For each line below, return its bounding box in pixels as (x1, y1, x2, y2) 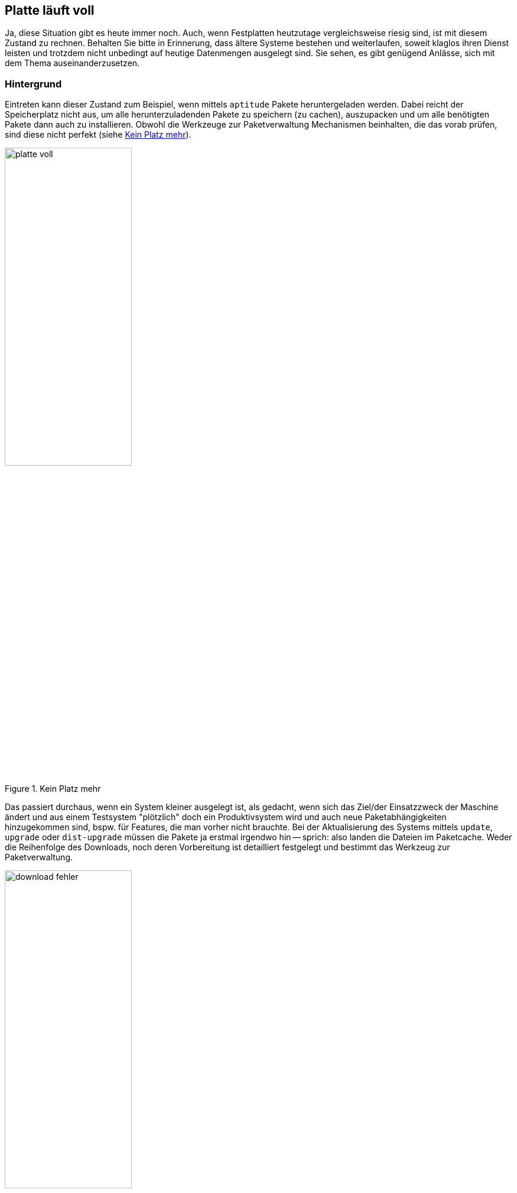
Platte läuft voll (5, 3, 95, 18)
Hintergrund (5, 77, 62, 90)
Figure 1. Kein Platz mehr (5, 784, 101, 794)
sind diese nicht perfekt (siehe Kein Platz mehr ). (5, 129, 191, 140)
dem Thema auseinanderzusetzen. (5, 58, 140, 69)
